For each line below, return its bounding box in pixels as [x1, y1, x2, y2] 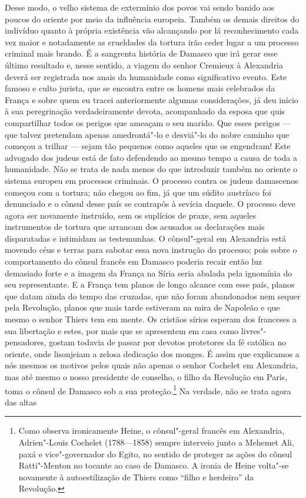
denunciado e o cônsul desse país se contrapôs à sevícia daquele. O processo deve [5, 197, 295, 210]
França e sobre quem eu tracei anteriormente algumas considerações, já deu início [5, 93, 298, 105]
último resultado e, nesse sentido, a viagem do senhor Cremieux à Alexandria [5, 58, 284, 71]
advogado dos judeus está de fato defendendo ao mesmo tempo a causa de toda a [5, 151, 297, 163]
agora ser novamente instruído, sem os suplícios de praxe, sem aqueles [5, 209, 257, 221]
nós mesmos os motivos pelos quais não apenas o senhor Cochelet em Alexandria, [5, 359, 298, 371]
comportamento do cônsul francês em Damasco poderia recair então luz [5, 255, 262, 268]
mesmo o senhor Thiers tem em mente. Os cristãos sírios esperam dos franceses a [5, 313, 297, 325]
